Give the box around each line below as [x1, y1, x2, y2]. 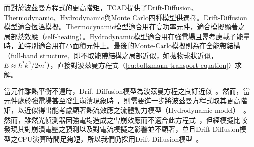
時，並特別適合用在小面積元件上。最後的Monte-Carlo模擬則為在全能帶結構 [4, 41, 241, 51]
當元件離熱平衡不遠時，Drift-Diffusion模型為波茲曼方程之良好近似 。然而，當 [4, 85, 250, 96]
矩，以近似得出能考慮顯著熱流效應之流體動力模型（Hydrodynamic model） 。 [4, 105, 250, 115]
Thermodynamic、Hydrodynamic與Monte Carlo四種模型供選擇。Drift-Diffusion [4, 12, 247, 22]
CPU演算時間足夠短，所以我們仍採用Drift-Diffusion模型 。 [17, 133, 203, 144]
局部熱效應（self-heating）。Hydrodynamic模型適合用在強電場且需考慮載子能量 [4, 31, 250, 41]
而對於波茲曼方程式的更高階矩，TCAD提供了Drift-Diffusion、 [4, 2, 198, 12]
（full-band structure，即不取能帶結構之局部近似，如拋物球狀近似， [4, 50, 218, 60]
